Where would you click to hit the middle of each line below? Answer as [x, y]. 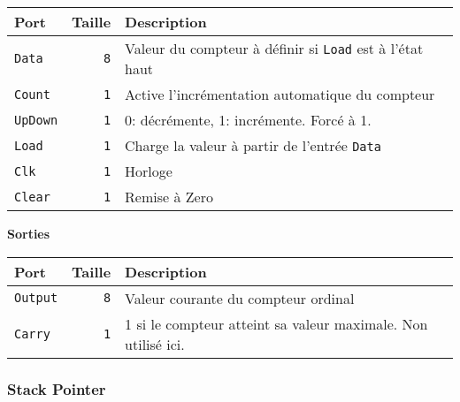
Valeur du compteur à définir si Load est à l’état [274, 48]
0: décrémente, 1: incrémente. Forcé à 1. [248, 120]
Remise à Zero [169, 197]
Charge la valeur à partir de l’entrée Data [253, 145]
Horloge [149, 171]
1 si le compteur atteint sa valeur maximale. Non [276, 323]
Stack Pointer [57, 388]
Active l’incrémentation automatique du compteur [280, 94]
